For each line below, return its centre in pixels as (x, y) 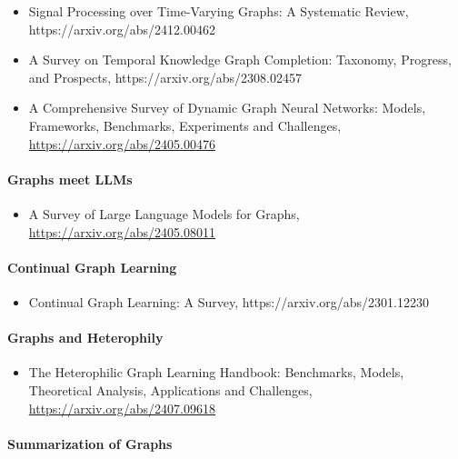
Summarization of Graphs (90, 443)
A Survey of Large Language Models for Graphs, (164, 213)
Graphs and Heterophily (85, 338)
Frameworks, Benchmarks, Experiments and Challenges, (185, 125)
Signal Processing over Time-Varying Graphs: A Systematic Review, (219, 11)
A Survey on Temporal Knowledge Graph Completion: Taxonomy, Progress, (240, 60)
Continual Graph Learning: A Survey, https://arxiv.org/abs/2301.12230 (229, 301)
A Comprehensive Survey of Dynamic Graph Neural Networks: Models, (227, 108)
